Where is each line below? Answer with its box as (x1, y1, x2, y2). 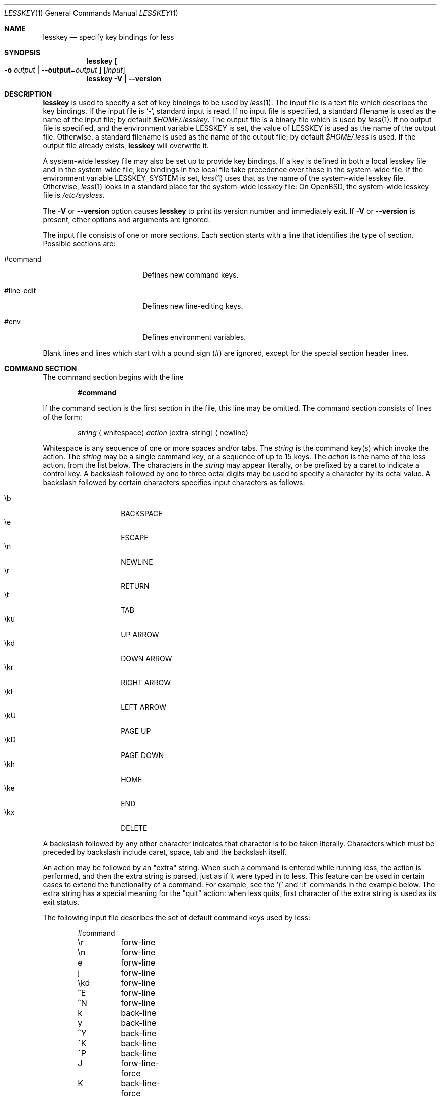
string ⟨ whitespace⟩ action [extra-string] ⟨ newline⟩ (78, 428, 248, 437)
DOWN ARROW (121, 654, 172, 663)
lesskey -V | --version (86, 74, 161, 83)
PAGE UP (121, 727, 151, 735)
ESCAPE (121, 533, 149, 542)
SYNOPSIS (4, 48, 41, 57)
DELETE (121, 823, 148, 832)
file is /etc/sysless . (43, 191, 105, 199)
